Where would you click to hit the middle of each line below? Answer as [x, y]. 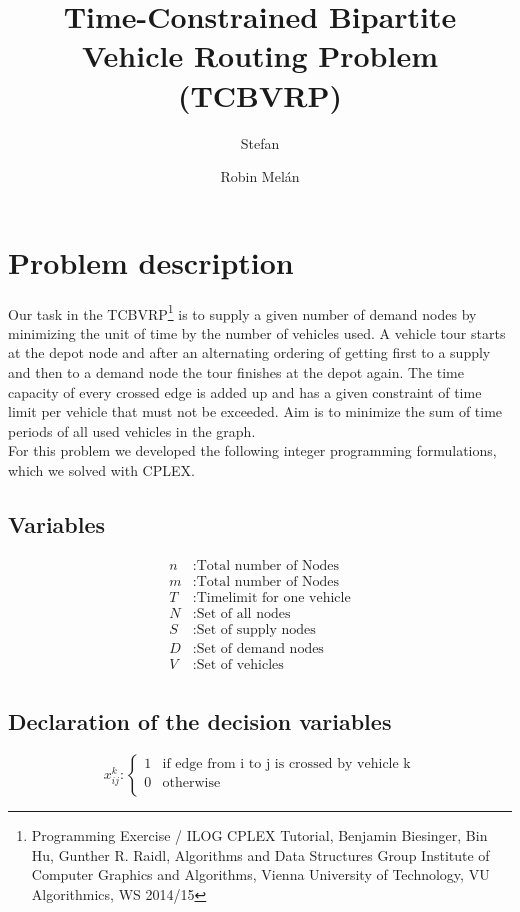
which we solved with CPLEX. [101, 470]
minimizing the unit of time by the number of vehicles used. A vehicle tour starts [257, 332]
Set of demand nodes [260, 649]
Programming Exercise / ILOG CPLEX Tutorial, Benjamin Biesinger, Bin [259, 835]
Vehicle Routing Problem [260, 55]
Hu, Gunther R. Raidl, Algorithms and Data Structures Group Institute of [260, 854]
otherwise [191, 783]
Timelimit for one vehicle [273, 597]
